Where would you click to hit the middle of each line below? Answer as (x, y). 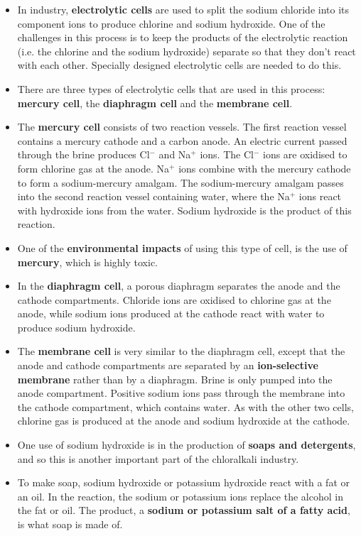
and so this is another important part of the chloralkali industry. (158, 458)
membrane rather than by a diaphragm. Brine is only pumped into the (175, 379)
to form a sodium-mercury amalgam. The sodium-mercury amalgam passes (180, 182)
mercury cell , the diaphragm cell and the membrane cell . (155, 103)
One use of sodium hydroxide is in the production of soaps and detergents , (187, 445)
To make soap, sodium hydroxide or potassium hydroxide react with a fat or (183, 482)
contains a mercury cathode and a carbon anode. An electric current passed (182, 140)
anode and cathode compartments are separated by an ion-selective (168, 365)
